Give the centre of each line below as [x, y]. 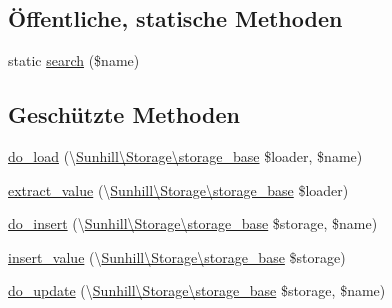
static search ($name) [74, 60]
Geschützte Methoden [124, 114]
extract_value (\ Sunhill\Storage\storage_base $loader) [178, 189]
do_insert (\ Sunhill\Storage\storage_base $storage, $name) [193, 223]
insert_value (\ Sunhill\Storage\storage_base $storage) [177, 256]
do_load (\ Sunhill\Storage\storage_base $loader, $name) [185, 156]
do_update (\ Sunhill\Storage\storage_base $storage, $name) [197, 290]
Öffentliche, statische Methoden [175, 18]
